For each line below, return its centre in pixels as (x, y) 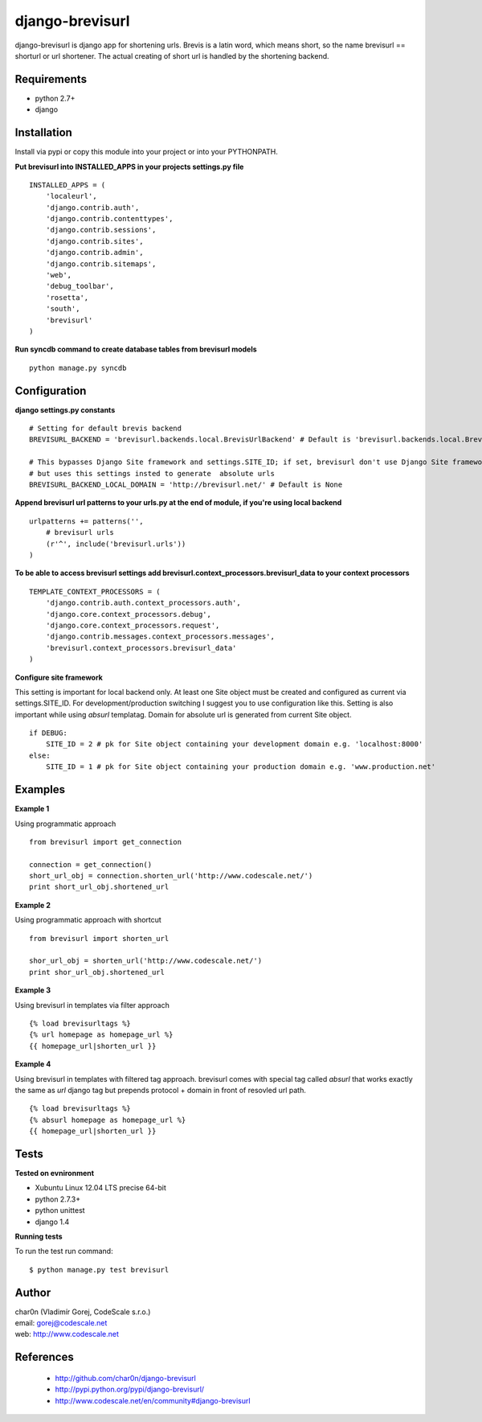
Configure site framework (59, 677)
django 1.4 (52, 1222)
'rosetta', (67, 297)
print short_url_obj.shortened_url (99, 887)
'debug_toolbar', (80, 286)
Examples (40, 789)
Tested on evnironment (55, 1173)
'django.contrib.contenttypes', (109, 219)
